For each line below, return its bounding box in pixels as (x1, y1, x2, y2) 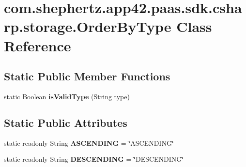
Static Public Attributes (4, 115, 127, 130)
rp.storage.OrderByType (4, 16, 171, 36)
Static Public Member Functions (4, 69, 170, 84)
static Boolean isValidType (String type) (4, 91, 130, 101)
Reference (4, 35, 71, 55)
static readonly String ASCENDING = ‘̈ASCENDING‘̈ (4, 137, 174, 148)
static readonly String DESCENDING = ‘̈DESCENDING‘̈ (4, 154, 184, 164)
